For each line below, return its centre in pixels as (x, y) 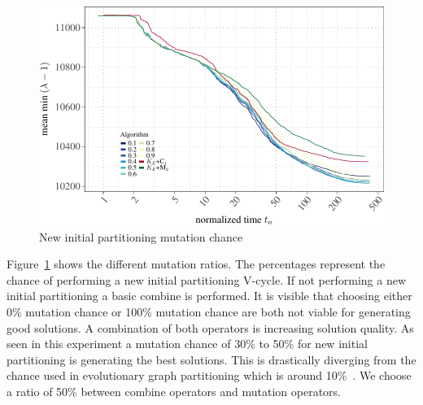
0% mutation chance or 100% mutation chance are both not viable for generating (209, 311)
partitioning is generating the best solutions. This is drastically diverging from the (211, 359)
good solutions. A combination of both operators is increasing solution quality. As (210, 327)
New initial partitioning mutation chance (141, 236)
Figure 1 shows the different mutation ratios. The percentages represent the (196, 264)
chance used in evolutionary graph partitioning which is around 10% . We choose (209, 375)
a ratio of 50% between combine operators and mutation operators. (174, 391)
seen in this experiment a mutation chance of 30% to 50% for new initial (187, 344)
